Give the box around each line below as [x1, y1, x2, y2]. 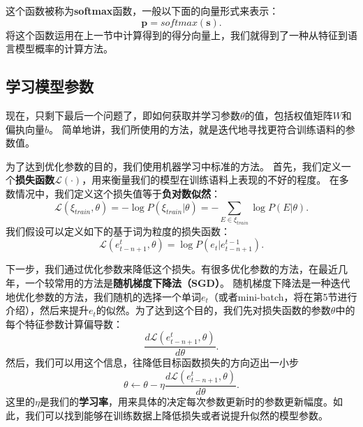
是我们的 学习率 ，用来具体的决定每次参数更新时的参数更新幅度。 [39, 394, 333, 409]
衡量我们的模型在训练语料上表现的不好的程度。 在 [111, 172, 339, 187]
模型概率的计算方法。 [15, 41, 113, 56]
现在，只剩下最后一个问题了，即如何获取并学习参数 [6, 107, 240, 122]
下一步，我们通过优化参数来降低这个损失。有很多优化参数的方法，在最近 [6, 262, 338, 276]
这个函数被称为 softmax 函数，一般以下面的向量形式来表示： [6, 3, 279, 17]
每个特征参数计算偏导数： [6, 316, 123, 331]
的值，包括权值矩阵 [244, 107, 333, 122]
